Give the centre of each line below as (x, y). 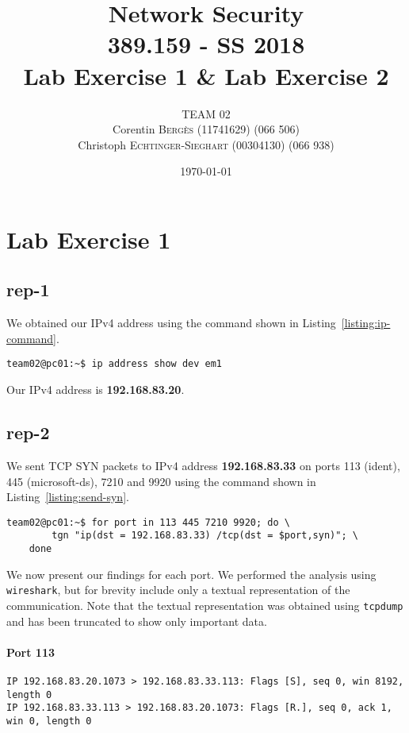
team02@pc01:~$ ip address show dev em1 (115, 364)
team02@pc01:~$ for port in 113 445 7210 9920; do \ (148, 522)
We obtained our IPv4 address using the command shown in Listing (171, 323)
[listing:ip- (366, 323)
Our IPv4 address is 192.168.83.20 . (96, 390)
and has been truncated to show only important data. (137, 621)
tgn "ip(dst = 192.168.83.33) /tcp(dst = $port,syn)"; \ (205, 536)
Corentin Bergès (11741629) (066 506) (206, 129)
